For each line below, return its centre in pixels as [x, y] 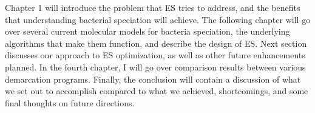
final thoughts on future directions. [70, 102]
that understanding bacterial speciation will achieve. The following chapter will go [158, 19]
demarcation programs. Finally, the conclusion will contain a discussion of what [153, 79]
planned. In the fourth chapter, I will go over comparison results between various [155, 67]
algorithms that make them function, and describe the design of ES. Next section [156, 43]
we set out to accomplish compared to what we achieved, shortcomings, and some [157, 91]
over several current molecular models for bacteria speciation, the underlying [147, 31]
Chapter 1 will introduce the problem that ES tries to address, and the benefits [153, 7]
